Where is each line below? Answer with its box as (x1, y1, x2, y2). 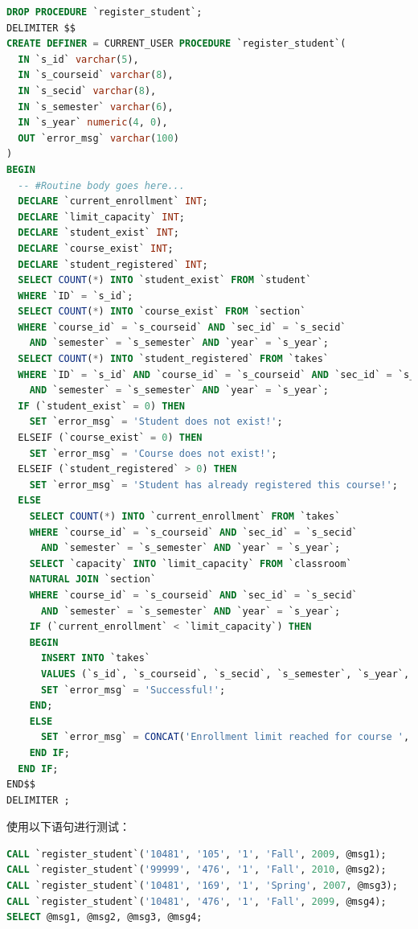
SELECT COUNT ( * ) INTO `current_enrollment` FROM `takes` (29, 511, 341, 522)
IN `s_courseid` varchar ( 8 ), (18, 69, 174, 81)
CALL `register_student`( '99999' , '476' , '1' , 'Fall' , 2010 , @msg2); (6, 864, 387, 876)
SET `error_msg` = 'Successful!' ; (40, 684, 226, 696)
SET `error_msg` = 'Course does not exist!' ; (29, 447, 277, 459)
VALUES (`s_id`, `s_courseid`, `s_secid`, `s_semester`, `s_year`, (40, 668, 410, 680)
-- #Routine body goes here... (18, 179, 185, 191)
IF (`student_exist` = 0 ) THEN (18, 400, 185, 412)
